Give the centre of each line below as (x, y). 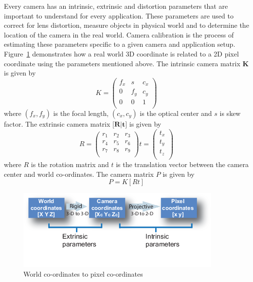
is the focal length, (81, 113)
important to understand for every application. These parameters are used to (119, 15)
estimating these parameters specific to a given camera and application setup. (120, 44)
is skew (230, 113)
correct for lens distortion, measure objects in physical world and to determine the (126, 25)
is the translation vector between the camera (182, 164)
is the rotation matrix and (70, 164)
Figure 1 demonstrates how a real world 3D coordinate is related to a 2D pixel (121, 53)
